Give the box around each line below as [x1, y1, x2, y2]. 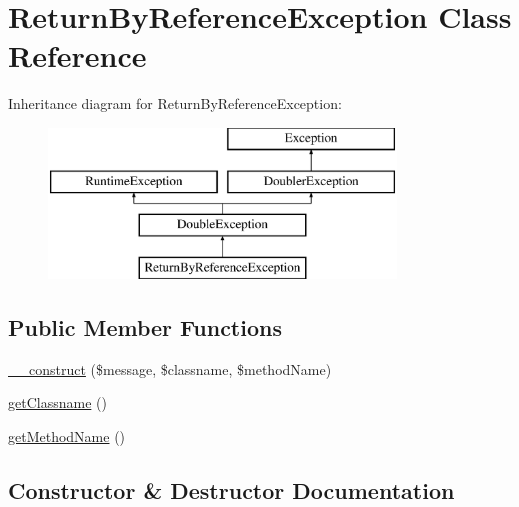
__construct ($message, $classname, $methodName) [8, 358, 332, 379]
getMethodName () [8, 426, 126, 447]
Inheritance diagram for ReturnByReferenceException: [8, 93, 342, 114]
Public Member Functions [8, 312, 282, 343]
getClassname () [8, 392, 107, 413]
